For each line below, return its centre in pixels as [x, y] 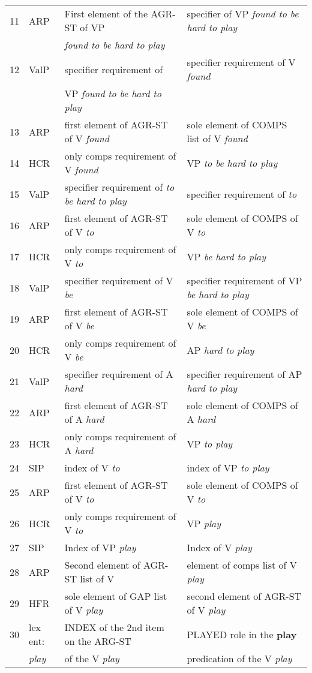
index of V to [92, 468]
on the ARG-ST [98, 641]
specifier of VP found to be [243, 13]
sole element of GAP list [116, 596]
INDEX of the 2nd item [114, 627]
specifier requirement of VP [244, 280]
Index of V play [219, 547]
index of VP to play [228, 468]
